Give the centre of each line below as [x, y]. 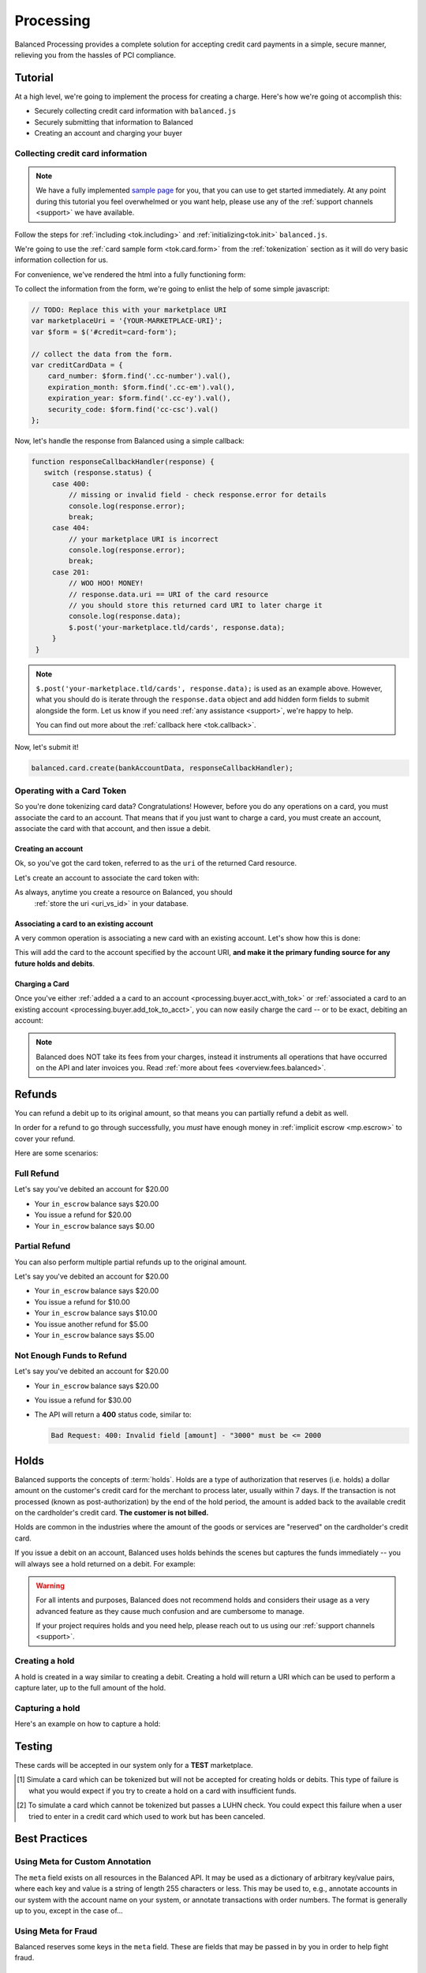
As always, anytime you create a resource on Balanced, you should [123, 893]
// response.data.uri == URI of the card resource [168, 594]
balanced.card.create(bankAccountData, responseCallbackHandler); [162, 768]
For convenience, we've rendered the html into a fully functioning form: [130, 274]
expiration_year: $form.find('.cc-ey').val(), [140, 398]
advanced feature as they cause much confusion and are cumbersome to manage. [170, 1611]
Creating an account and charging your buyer [108, 133]
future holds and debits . [54, 964]
